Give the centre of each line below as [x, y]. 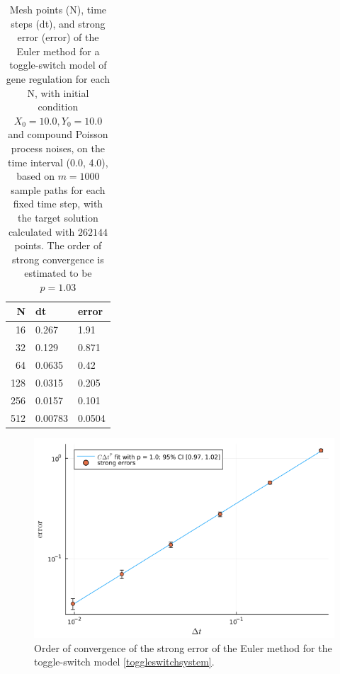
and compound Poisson [58, 134]
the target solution [58, 217]
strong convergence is [58, 259]
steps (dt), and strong [58, 23]
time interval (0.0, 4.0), [58, 162]
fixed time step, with [58, 204]
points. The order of [58, 245]
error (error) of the [58, 37]
